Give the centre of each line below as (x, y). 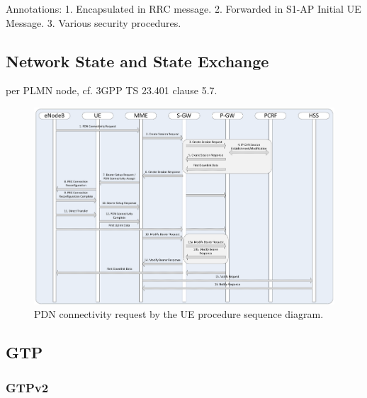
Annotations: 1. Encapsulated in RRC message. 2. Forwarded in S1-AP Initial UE (183, 8)
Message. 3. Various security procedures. (94, 22)
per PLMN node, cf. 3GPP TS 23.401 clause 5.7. (112, 90)
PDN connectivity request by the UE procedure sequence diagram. (179, 314)
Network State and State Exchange (137, 61)
